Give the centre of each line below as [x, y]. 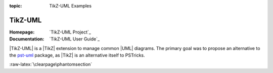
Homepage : [22, 32]
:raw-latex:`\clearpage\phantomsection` [51, 64]
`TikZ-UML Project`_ [70, 32]
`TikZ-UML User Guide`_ [75, 39]
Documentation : [27, 39]
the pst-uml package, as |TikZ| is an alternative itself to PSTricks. [77, 55]
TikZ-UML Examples [71, 6]
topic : [16, 6]
